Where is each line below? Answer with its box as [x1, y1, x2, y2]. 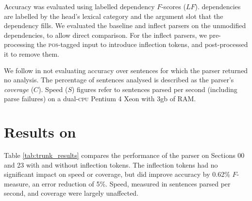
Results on [4, 122, 76, 142]
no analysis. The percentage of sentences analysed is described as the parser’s [4, 75, 234, 85]
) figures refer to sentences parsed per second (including [72, 84, 237, 94]
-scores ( [161, 1, 186, 11]
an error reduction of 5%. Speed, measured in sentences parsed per [32, 178, 231, 188]
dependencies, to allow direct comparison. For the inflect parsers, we [4, 30, 207, 40]
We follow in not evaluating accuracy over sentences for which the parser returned [4, 65, 248, 75]
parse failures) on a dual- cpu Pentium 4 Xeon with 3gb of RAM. [4, 93, 196, 104]
